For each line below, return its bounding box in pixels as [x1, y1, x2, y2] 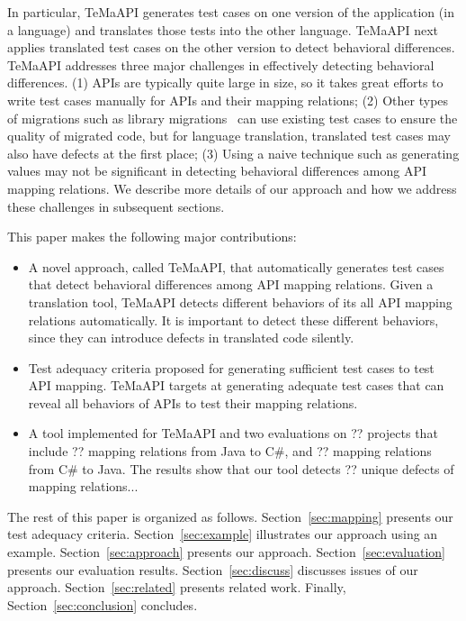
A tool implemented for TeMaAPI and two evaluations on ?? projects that [28, 424, 438, 443]
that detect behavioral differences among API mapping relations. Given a [28, 275, 434, 294]
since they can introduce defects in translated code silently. [28, 328, 354, 347]
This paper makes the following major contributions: [7, 227, 297, 246]
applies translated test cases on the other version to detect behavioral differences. [7, 38, 455, 57]
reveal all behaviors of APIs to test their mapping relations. [28, 393, 358, 412]
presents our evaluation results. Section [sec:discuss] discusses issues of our [7, 560, 418, 579]
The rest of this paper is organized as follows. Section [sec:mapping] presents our [7, 507, 453, 525]
